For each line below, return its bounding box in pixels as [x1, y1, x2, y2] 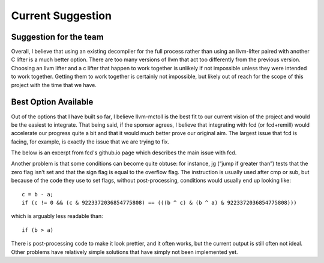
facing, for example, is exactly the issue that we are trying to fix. [11, 138, 170, 145]
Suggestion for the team [11, 32, 104, 42]
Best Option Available [11, 97, 94, 107]
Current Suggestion [11, 9, 112, 22]
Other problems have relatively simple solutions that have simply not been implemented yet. [11, 248, 238, 255]
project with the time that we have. [11, 81, 97, 88]
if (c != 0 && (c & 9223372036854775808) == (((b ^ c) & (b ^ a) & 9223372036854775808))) [22, 199, 297, 207]
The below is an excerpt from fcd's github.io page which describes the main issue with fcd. [11, 149, 237, 156]
